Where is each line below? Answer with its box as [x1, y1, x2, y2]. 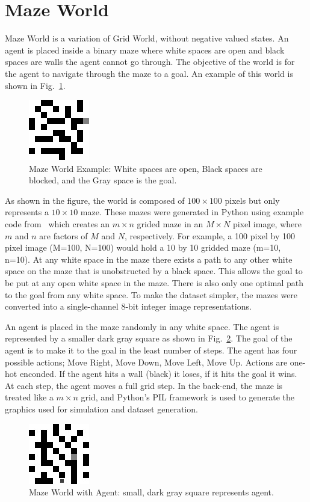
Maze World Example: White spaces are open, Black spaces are [29, 162, 262, 174]
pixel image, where [233, 218, 302, 230]
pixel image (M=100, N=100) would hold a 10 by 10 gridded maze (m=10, [5, 241, 281, 254]
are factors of [39, 229, 88, 242]
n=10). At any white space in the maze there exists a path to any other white [5, 253, 293, 265]
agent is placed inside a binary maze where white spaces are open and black [5, 43, 285, 56]
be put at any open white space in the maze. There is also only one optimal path [5, 277, 304, 289]
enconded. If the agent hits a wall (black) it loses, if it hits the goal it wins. [19, 367, 297, 380]
